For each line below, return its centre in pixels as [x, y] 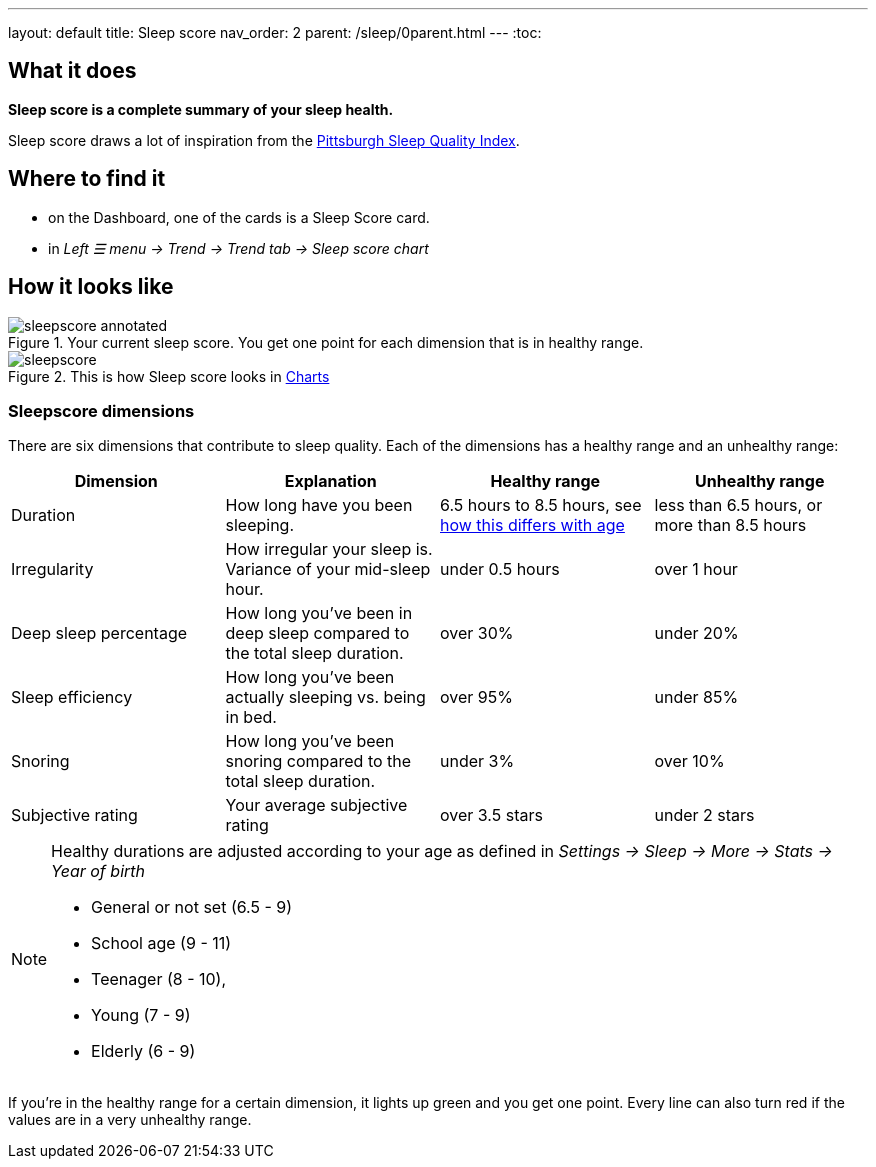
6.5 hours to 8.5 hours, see [541, 505]
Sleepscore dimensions [101, 410]
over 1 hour [696, 569]
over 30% [477, 633]
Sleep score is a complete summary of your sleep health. [201, 109]
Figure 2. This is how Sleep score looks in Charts [169, 376]
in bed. [251, 717]
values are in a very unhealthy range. [130, 1120]
